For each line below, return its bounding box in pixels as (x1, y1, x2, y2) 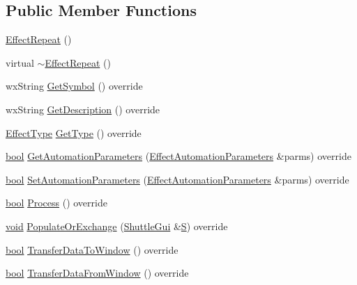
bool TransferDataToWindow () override (6, 242, 178, 256)
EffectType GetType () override (6, 125, 142, 140)
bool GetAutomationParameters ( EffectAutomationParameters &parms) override (6, 149, 351, 163)
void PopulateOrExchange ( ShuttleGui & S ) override (6, 218, 228, 233)
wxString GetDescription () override (6, 101, 160, 116)
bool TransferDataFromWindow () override (6, 266, 189, 280)
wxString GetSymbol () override (6, 79, 143, 93)
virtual (6, 55, 34, 70)
